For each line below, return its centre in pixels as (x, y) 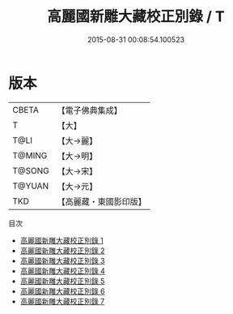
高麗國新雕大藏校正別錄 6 (62, 291)
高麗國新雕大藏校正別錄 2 (62, 250)
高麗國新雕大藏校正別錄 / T (136, 17)
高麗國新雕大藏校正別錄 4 (62, 271)
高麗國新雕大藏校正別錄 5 (62, 281)
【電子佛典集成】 (90, 110)
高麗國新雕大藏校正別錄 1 (61, 240)
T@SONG (31, 170)
